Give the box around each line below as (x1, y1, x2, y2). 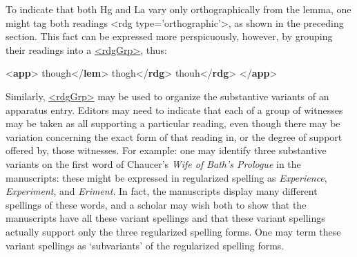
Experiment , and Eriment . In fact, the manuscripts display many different (6, 184, 318, 198)
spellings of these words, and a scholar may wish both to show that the (6, 197, 307, 211)
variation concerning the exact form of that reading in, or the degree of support (6, 129, 342, 144)
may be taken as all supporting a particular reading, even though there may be (6, 116, 340, 131)
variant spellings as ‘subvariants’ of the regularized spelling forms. (6, 238, 284, 252)
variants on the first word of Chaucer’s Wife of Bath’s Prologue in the (6, 156, 301, 171)
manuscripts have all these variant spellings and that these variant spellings (6, 211, 325, 225)
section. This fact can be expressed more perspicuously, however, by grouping (6, 29, 333, 44)
